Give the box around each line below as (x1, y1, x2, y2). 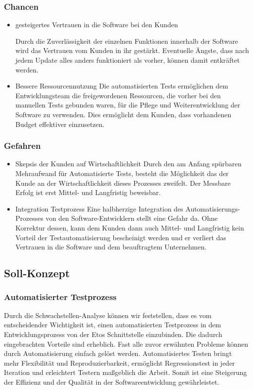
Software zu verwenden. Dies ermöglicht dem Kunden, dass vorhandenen (15, 109, 232, 119)
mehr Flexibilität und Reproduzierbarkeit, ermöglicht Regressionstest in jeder (4, 357, 235, 368)
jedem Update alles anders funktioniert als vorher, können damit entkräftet (15, 55, 240, 65)
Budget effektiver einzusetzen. (15, 119, 105, 129)
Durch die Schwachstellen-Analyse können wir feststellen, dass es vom (4, 310, 212, 320)
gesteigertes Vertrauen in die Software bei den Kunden (15, 19, 178, 30)
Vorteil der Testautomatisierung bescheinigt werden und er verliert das (15, 232, 226, 242)
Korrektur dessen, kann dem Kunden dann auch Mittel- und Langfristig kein (15, 222, 244, 232)
